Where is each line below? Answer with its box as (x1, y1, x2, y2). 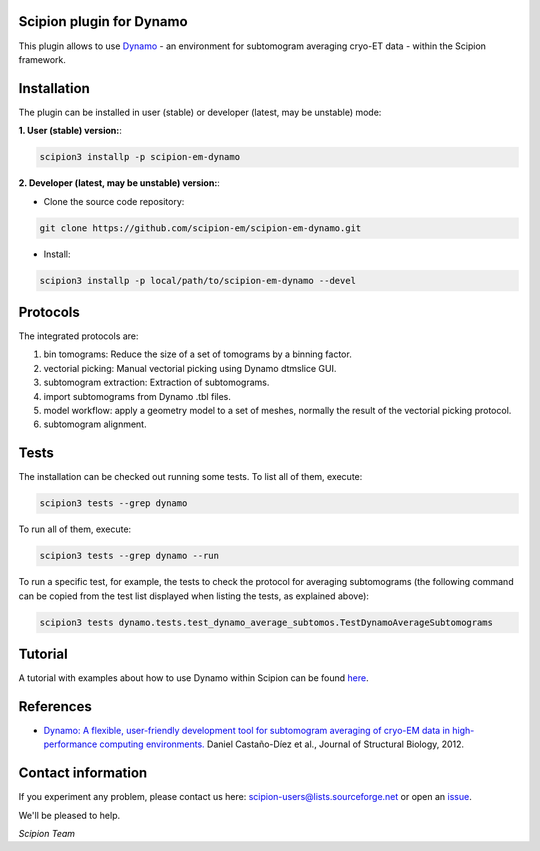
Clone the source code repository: (43, 195, 185, 207)
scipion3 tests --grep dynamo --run (39, 550, 220, 562)
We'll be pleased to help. (18, 809, 121, 821)
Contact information (18, 765, 148, 782)
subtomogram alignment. (43, 418, 147, 430)
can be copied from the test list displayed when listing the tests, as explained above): (18, 590, 370, 602)
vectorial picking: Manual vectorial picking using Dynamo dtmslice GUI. (43, 362, 337, 374)
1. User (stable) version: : (18, 125, 122, 137)
